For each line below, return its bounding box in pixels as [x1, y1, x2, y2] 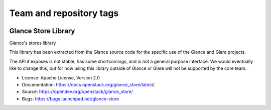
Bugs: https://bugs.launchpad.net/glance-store [22, 95, 119, 101]
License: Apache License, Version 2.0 [22, 74, 100, 80]
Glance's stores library [9, 40, 56, 46]
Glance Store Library [9, 27, 75, 35]
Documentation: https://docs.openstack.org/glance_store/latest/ [22, 82, 155, 88]
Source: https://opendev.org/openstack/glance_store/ [22, 88, 133, 95]
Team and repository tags [9, 8, 119, 19]
